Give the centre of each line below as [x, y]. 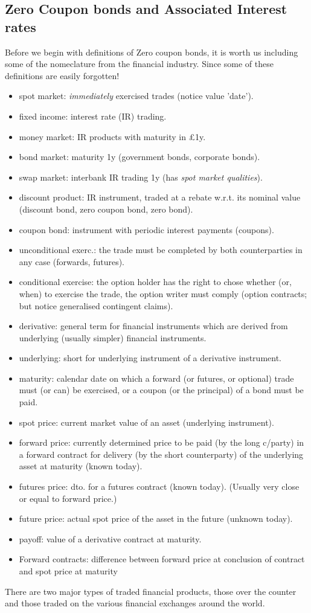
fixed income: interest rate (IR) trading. [93, 116]
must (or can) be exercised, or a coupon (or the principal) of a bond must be [161, 390]
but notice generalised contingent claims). [96, 305]
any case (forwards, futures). [72, 261]
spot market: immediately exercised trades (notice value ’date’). [136, 96]
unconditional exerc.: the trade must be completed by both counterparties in [161, 250]
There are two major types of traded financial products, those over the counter [151, 591]
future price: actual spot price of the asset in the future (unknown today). [156, 518]
